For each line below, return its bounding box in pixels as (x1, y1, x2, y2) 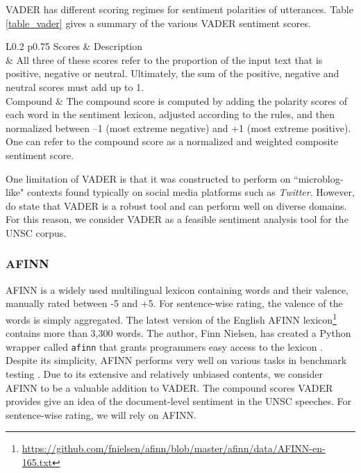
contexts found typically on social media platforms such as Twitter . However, (26, 185, 355, 199)
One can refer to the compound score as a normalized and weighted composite (6, 134, 339, 149)
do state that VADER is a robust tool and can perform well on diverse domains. (6, 198, 347, 213)
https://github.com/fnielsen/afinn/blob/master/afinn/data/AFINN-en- (22, 441, 326, 456)
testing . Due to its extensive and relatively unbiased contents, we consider (6, 367, 323, 381)
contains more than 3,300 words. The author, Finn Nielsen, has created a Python (6, 326, 351, 340)
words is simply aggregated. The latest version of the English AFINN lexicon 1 (6, 310, 337, 326)
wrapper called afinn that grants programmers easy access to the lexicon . (6, 339, 324, 354)
